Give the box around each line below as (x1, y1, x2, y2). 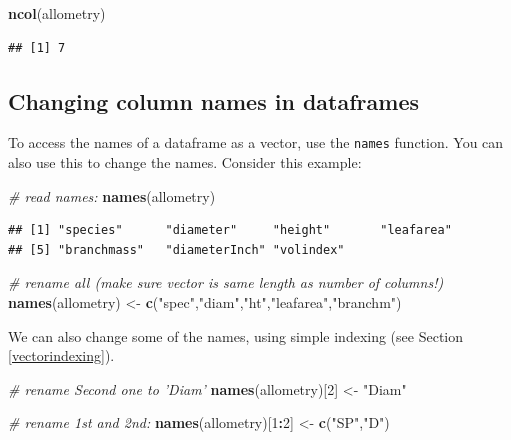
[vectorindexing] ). (8, 345, 115, 366)
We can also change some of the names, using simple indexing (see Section (8, 325, 464, 346)
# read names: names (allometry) (8, 185, 216, 206)
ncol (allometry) (8, 3, 106, 23)
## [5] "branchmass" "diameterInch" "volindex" (8, 242, 345, 257)
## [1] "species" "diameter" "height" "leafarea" (8, 223, 452, 238)
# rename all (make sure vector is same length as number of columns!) (8, 272, 444, 293)
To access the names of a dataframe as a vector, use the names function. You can (8, 132, 504, 153)
